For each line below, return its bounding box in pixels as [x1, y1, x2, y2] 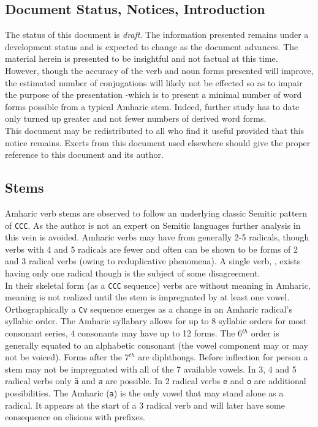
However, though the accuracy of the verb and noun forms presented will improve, [5, 64, 314, 76]
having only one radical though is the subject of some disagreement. [5, 266, 260, 279]
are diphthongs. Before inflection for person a [138, 351, 308, 363]
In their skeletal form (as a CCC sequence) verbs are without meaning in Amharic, [5, 278, 311, 291]
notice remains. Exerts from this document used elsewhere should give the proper [5, 136, 311, 149]
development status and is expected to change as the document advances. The [5, 40, 298, 53]
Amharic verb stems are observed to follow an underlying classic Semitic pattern [5, 206, 307, 219]
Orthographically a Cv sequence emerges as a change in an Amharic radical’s [5, 302, 293, 315]
